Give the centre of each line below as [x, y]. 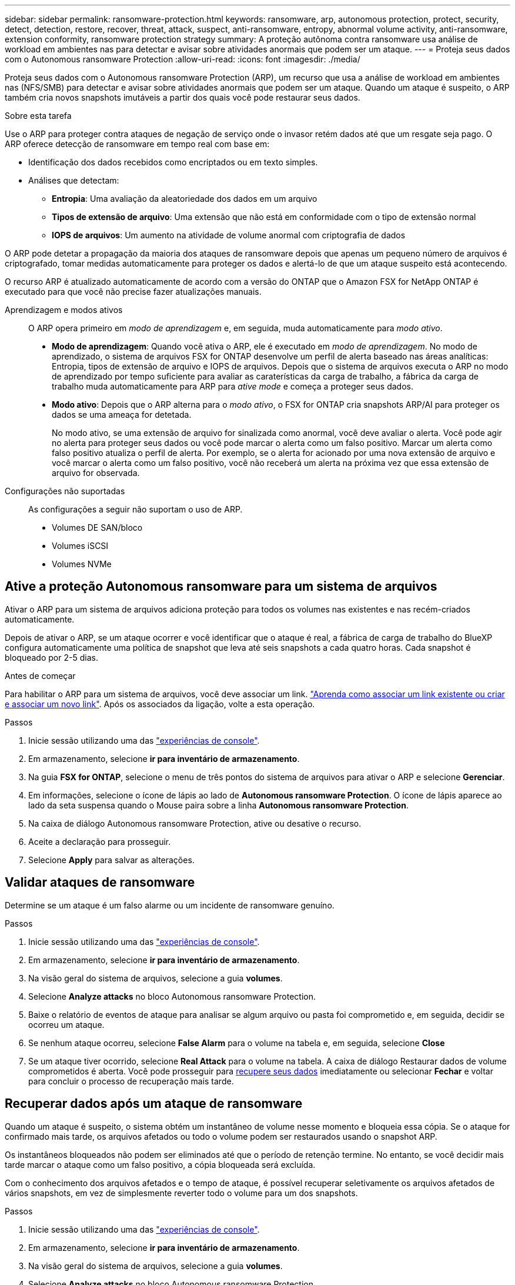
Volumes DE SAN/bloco [97, 527]
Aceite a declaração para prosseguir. [100, 841]
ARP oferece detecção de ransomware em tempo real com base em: [137, 144]
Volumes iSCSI [80, 546]
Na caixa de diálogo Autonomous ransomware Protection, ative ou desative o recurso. [195, 823]
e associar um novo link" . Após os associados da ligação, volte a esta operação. [160, 704]
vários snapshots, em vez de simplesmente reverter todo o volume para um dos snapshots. [181, 1193]
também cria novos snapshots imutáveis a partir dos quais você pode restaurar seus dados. [183, 97]
